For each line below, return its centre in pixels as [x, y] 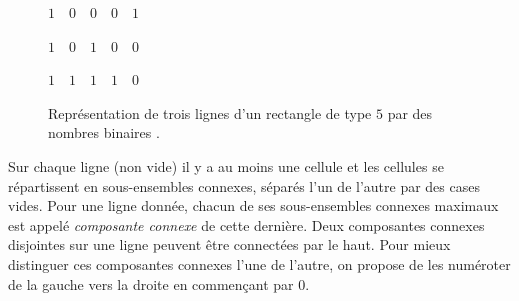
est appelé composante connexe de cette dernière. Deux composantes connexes [246, 224]
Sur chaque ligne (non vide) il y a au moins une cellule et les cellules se [226, 165]
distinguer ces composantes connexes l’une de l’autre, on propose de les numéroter [259, 263]
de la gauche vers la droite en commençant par [151, 283]
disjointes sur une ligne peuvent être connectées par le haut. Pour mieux [229, 244]
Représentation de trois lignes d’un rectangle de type [210, 112]
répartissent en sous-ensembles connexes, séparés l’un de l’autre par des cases [244, 185]
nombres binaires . [104, 132]
